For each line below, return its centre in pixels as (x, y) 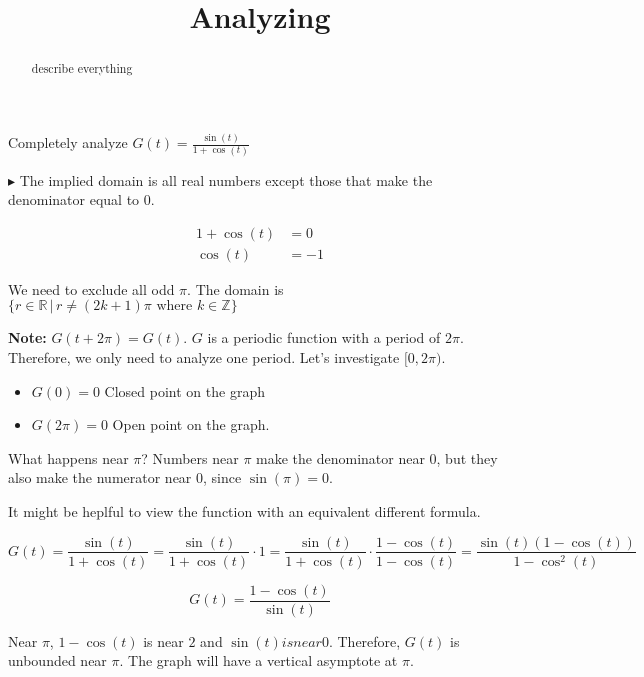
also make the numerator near (100, 477)
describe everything (82, 68)
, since (222, 477)
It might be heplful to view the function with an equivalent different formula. (244, 510)
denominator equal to (74, 199)
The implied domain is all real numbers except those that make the (226, 179)
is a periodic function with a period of (324, 337)
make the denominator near (340, 457)
